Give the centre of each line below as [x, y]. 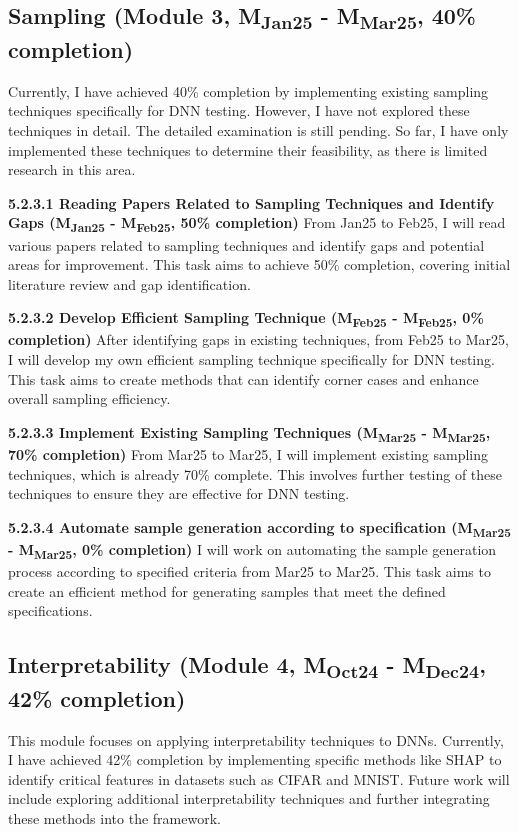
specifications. [50, 610]
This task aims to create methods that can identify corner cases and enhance [243, 378]
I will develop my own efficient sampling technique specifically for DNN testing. [251, 359]
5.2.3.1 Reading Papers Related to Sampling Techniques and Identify [251, 202]
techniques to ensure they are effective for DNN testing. [179, 493]
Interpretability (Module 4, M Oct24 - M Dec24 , [247, 666]
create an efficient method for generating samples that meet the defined [227, 590]
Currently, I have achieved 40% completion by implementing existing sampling [248, 90]
